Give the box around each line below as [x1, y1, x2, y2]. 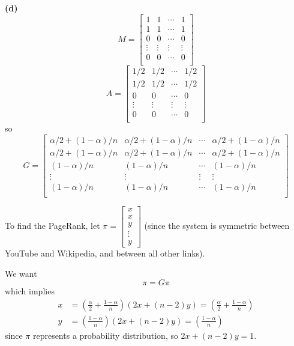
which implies [5, 285, 55, 297]
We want [5, 267, 37, 279]
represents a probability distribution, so [32, 329, 178, 341]
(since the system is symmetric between [144, 219, 290, 231]
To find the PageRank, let [5, 219, 100, 231]
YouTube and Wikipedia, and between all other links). [5, 246, 205, 259]
